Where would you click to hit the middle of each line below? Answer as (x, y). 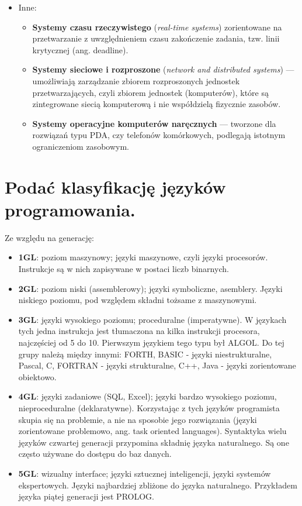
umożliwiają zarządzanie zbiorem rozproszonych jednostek (136, 80)
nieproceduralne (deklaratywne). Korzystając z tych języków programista (149, 407)
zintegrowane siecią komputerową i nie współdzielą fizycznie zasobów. (157, 104)
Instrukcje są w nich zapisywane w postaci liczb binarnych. (124, 269)
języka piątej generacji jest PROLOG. (86, 496)
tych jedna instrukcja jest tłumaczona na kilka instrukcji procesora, (139, 331)
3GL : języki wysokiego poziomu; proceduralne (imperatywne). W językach (152, 319)
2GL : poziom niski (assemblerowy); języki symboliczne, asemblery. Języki (150, 288)
